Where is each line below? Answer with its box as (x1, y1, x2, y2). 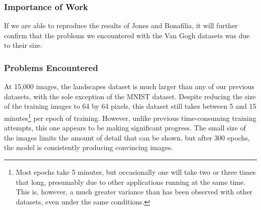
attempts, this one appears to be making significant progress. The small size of (4, 122, 246, 133)
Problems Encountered (4, 61, 98, 74)
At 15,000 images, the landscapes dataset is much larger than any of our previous (4, 81, 254, 92)
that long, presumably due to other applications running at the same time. (16, 176, 246, 187)
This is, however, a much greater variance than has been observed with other (16, 186, 252, 197)
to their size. (4, 40, 43, 50)
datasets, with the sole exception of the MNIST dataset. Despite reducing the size (4, 91, 256, 101)
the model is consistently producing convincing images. (4, 142, 173, 153)
